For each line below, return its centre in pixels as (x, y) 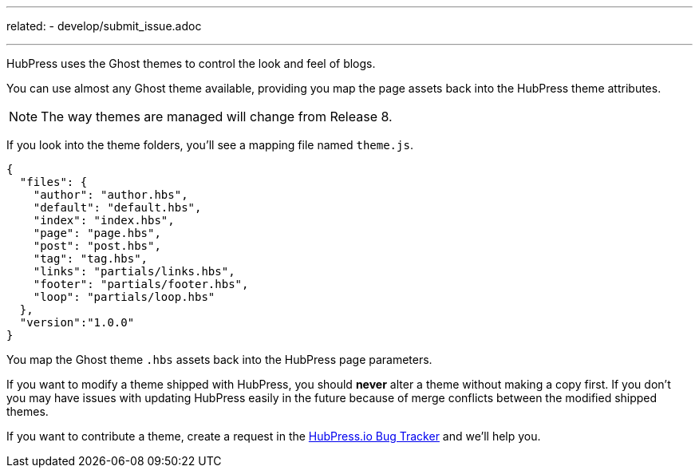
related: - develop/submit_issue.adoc (104, 26)
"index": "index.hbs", (104, 220)
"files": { (53, 182)
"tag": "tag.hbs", (91, 259)
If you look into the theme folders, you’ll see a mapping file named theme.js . (210, 145)
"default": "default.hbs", (117, 207)
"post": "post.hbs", (97, 246)
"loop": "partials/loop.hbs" (124, 297)
